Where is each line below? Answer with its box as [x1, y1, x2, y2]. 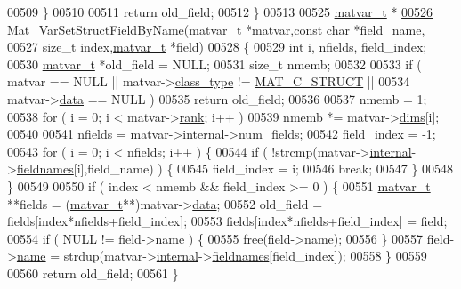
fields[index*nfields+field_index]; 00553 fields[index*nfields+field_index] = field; [7, 212, 448, 230]
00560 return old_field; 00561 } [7, 263, 179, 282]
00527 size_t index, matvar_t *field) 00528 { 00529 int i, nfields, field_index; [7, 37, 427, 56]
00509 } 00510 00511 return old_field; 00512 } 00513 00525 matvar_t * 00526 [7, 3, 433, 20]
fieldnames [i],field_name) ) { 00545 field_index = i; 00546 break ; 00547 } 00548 [16, 159, 454, 178]
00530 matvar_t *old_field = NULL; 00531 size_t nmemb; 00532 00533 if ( [7, 54, 422, 73]
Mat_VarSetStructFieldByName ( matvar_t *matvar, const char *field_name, [7, 20, 425, 38]
